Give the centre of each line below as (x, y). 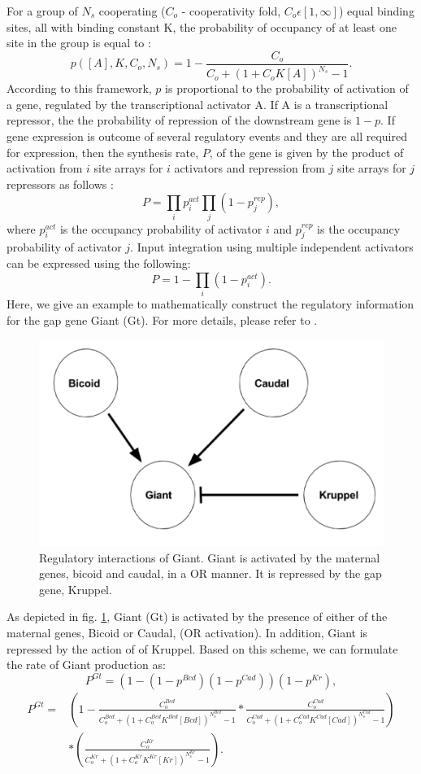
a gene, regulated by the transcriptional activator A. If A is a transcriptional (197, 104)
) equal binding (376, 11)
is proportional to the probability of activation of (287, 88)
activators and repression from (250, 168)
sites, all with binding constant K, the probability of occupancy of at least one (202, 26)
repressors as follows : (60, 184)
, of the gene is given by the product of (306, 152)
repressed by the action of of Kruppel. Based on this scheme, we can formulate (202, 648)
